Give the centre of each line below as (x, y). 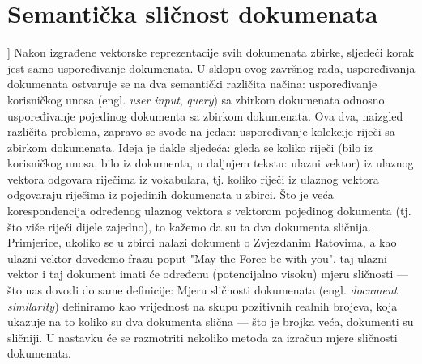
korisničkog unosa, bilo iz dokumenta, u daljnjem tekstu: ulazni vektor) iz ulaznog (211, 163)
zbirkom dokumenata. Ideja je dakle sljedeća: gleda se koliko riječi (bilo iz (190, 147)
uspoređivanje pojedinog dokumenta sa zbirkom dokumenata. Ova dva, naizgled (205, 115)
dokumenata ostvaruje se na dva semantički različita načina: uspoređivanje (192, 84)
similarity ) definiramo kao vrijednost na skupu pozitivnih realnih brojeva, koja (202, 305)
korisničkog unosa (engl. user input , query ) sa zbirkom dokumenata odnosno (196, 99)
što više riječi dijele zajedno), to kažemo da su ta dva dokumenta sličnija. (190, 226)
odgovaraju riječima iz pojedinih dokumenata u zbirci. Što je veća (171, 195)
